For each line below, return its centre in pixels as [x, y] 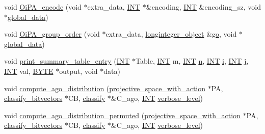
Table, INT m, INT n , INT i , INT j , [192, 61]
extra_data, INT [114, 7]
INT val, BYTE [29, 71]
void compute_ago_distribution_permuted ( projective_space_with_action [122, 115]
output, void [78, 71]
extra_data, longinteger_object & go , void [171, 34]
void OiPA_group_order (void [52, 34]
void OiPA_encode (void [43, 7]
